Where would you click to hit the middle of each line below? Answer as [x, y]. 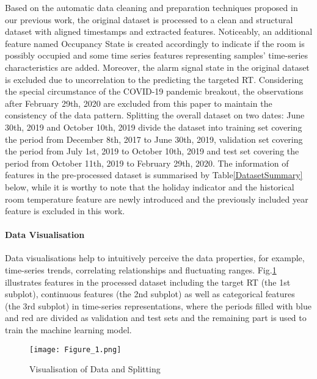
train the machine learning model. [68, 330]
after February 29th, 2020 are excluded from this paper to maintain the [139, 103]
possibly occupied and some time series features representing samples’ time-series [157, 55]
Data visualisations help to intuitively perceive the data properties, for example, [155, 258]
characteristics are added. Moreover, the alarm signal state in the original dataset [157, 67]
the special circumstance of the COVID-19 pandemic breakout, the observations [154, 91]
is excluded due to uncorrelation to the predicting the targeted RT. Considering [154, 79]
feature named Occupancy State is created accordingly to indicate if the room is [155, 43]
